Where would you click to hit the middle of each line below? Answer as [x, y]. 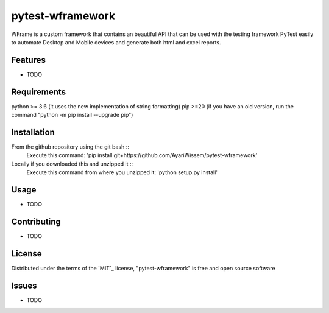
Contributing [36, 221]
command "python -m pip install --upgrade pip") [72, 115]
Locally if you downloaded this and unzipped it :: [72, 164]
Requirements [39, 92]
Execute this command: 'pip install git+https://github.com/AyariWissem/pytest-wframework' [142, 155]
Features [28, 60]
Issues [24, 285]
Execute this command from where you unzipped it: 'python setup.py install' [122, 172]
